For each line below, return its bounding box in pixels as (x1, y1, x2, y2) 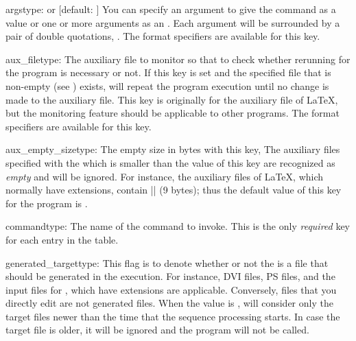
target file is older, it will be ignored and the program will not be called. (5, 322, 309, 337)
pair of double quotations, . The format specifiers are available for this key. (5, 29, 320, 43)
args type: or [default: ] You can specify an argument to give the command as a (5, 2, 336, 16)
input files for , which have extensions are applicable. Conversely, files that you (5, 282, 337, 296)
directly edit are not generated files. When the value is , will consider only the (5, 296, 333, 310)
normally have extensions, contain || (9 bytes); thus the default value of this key (5, 183, 342, 197)
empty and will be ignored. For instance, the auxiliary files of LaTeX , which (5, 169, 324, 183)
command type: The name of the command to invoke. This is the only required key (5, 219, 350, 233)
